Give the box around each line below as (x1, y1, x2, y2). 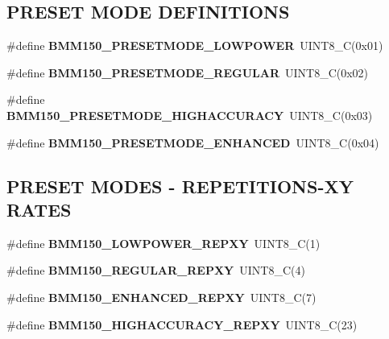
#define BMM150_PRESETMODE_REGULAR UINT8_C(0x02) (6, 64, 369, 81)
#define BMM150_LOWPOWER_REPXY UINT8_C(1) (6, 234, 321, 251)
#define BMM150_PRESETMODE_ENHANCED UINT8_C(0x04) (6, 134, 379, 151)
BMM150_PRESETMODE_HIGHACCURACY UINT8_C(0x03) (6, 106, 373, 123)
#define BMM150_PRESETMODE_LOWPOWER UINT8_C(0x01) (6, 37, 383, 54)
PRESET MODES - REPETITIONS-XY (6, 173, 354, 198)
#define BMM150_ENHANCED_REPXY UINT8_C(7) (6, 288, 317, 305)
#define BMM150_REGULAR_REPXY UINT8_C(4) (6, 262, 305, 279)
